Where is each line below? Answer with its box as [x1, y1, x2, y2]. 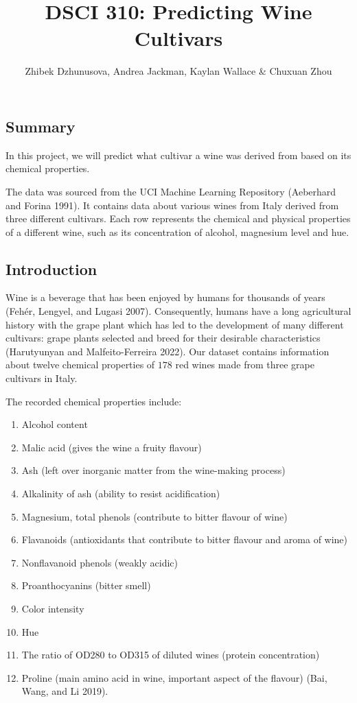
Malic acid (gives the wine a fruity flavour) [21, 440, 202, 454]
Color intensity [21, 601, 84, 615]
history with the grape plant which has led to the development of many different [5, 317, 344, 331]
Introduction [5, 258, 97, 279]
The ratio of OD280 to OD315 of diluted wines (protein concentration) [21, 647, 320, 662]
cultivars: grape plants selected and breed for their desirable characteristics [5, 331, 321, 345]
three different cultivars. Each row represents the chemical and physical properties [5, 211, 351, 226]
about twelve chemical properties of [5, 357, 155, 372]
